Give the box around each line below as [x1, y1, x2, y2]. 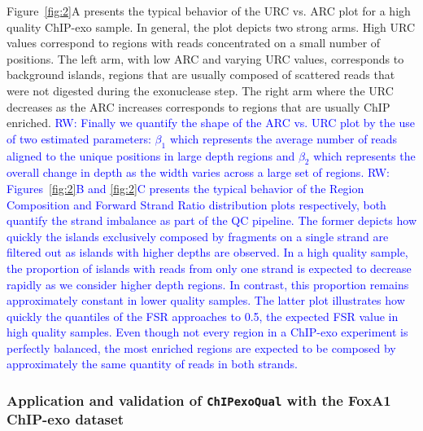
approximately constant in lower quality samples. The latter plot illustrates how [7, 292, 405, 309]
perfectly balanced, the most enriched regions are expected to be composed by [7, 339, 396, 356]
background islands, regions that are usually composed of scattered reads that [7, 66, 395, 83]
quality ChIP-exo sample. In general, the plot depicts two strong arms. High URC [7, 18, 416, 35]
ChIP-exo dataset [7, 409, 124, 429]
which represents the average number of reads [169, 130, 398, 147]
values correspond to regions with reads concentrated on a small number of [7, 34, 381, 51]
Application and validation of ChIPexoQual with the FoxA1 [7, 389, 391, 410]
